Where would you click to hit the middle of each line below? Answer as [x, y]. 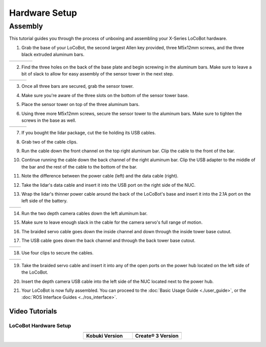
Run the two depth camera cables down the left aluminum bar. [84, 213]
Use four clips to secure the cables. [57, 253]
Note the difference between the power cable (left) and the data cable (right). [100, 176]
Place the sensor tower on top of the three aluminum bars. [81, 104]
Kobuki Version [105, 336]
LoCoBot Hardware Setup [40, 326]
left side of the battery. [45, 201]
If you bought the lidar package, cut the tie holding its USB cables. [89, 133]
